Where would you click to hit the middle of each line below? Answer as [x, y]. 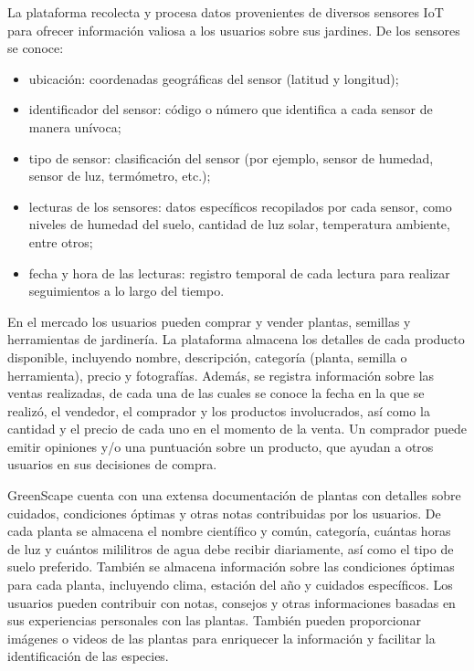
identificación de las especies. [88, 656]
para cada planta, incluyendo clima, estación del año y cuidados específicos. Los [230, 585]
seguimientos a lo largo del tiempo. [126, 291]
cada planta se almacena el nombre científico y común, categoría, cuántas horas [229, 531]
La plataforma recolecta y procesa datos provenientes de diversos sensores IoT [226, 12]
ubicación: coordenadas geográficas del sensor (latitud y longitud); [214, 78]
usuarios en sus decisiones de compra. [112, 464]
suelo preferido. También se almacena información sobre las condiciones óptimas [231, 566]
